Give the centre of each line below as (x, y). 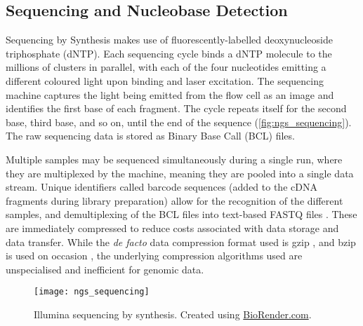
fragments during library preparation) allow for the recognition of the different (174, 200)
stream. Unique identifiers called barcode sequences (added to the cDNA (161, 187)
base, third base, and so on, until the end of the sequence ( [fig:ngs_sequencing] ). (179, 122)
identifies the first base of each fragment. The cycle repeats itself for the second (176, 108)
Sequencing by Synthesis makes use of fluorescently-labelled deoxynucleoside (169, 40)
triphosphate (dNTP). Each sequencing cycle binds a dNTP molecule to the (169, 53)
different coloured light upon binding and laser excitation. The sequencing (165, 80)
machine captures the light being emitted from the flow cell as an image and (170, 94)
